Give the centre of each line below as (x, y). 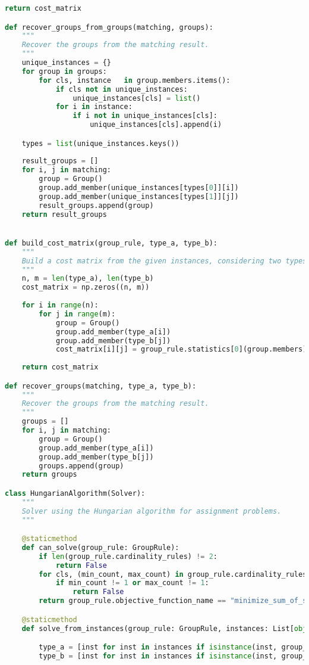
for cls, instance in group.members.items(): (135, 80)
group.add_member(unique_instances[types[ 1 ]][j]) (139, 196)
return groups (49, 475)
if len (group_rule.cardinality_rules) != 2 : (128, 556)
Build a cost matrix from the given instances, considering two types (164, 261)
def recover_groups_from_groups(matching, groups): (109, 27)
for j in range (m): (77, 314)
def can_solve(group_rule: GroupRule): (100, 547)
